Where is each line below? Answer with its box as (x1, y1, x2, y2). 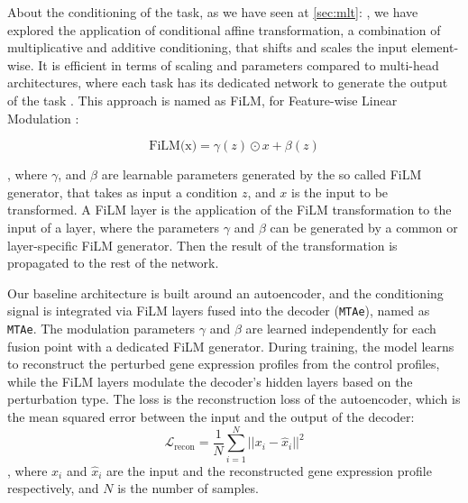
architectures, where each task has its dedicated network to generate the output (7, 73, 448, 92)
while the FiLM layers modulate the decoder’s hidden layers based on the (7, 371, 413, 390)
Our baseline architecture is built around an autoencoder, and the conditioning (7, 283, 444, 302)
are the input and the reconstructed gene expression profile (106, 461, 432, 480)
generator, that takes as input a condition (7, 182, 238, 201)
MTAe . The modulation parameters (7, 318, 196, 337)
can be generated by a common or (270, 217, 458, 236)
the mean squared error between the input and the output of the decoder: (7, 407, 415, 425)
